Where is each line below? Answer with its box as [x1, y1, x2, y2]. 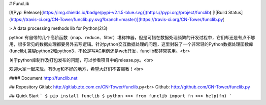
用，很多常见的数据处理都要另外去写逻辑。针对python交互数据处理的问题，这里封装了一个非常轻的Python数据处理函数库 [9, 41, 254, 47]
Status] [228, 10, 243, 16]
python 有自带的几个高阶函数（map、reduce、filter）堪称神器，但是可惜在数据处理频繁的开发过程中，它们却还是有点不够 [9, 34, 256, 40]
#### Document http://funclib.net [9, 75, 78, 81]
